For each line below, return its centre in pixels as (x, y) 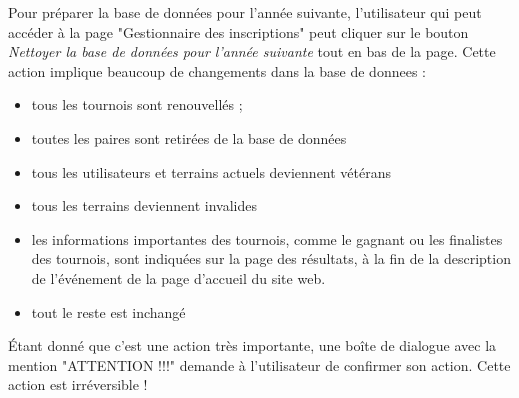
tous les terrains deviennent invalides (144, 205)
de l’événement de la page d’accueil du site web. (178, 277)
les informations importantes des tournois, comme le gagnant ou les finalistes (267, 238)
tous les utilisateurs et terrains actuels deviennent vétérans (211, 171)
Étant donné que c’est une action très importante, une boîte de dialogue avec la (252, 345)
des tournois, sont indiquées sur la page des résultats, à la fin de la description (271, 258)
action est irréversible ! (78, 384)
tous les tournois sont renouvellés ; (137, 104)
